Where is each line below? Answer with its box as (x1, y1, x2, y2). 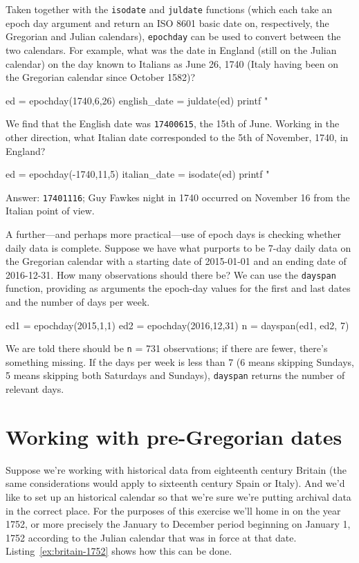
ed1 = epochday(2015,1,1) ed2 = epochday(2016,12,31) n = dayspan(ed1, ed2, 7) (6, 317, 349, 332)
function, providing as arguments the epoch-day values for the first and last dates (6, 281, 351, 295)
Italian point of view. (6, 203, 95, 218)
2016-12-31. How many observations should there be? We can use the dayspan (6, 267, 336, 281)
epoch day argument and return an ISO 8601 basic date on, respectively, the (6, 15, 329, 30)
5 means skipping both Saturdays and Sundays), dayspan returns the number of (6, 368, 345, 382)
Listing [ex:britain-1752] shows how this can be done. (6, 544, 232, 558)
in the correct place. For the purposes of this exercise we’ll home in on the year (6, 503, 341, 517)
